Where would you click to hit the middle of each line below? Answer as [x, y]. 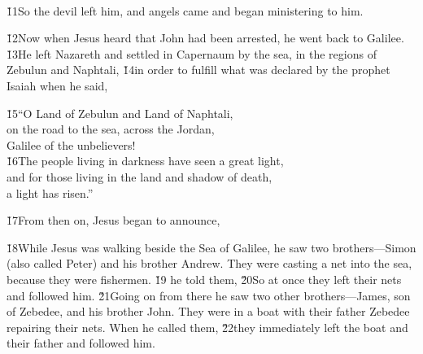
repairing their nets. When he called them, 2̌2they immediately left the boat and [207, 327]
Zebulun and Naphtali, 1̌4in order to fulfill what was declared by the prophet [198, 70]
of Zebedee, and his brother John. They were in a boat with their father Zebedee [208, 311]
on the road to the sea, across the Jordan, [111, 129]
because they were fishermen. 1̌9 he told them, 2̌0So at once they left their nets [204, 279]
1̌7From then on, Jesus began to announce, [113, 220]
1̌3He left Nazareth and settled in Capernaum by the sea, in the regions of [192, 53]
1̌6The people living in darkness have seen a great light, [145, 161]
